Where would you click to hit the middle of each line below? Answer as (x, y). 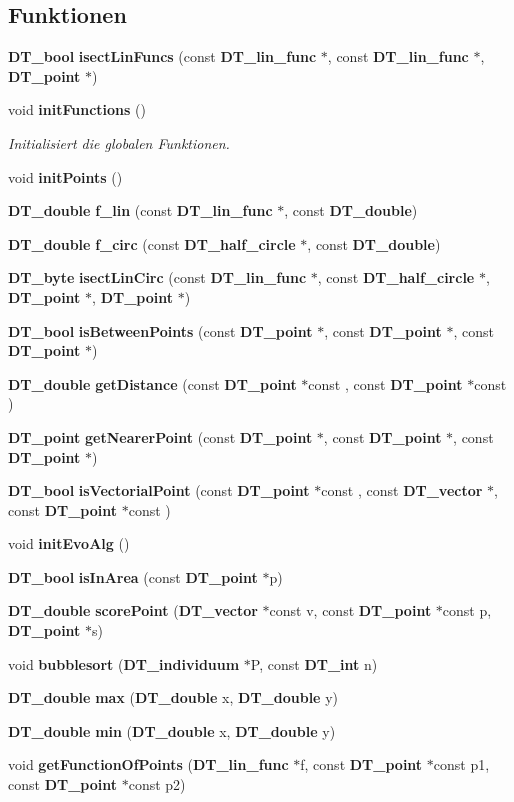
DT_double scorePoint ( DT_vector (133, 610)
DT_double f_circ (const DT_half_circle (152, 243)
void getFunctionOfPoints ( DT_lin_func (148, 764)
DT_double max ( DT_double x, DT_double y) (173, 697)
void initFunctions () (77, 109)
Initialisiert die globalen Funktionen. (119, 142)
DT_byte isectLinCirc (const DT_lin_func (157, 277)
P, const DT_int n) (314, 663)
